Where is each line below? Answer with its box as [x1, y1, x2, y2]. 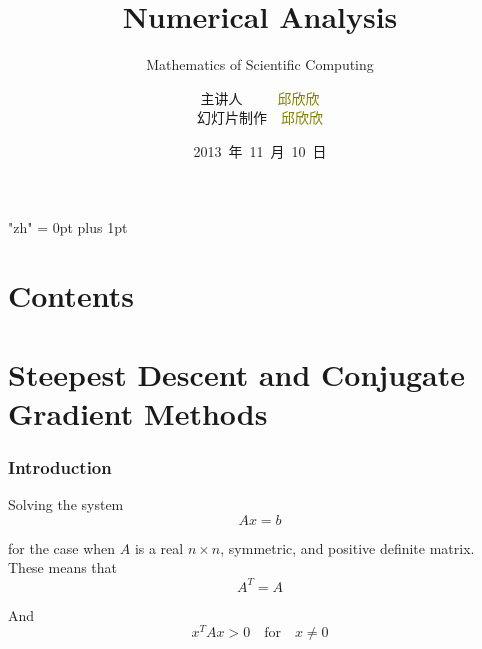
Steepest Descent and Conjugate [8, 353, 466, 394]
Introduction [8, 454, 112, 479]
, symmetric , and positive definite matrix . [220, 537, 475, 558]
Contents [8, 275, 134, 316]
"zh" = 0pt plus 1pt [8, 216, 128, 237]
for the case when [8, 537, 116, 558]
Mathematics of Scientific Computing [146, 54, 374, 75]
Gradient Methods [8, 392, 268, 433]
